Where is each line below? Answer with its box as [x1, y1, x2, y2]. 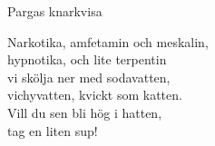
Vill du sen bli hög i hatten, [7, 102, 162, 122]
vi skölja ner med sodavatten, [7, 67, 171, 86]
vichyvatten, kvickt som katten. [7, 85, 182, 104]
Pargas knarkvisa [7, 2, 103, 20]
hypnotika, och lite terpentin [7, 50, 167, 69]
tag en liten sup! [7, 121, 98, 140]
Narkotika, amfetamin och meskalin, [7, 32, 209, 51]
